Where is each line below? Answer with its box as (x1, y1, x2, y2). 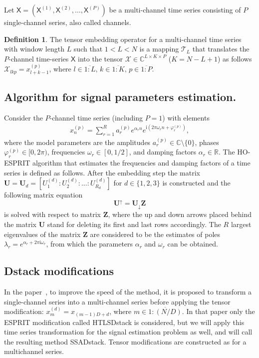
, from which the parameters (46, 238, 133, 249)
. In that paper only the (182, 306, 255, 316)
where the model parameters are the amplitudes (4, 136, 151, 147)
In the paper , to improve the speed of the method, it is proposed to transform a (4, 286, 252, 296)
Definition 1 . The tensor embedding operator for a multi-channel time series (4, 33, 242, 44)
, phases (195, 136, 219, 147)
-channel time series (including (49, 112, 143, 122)
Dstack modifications (4, 263, 114, 278)
